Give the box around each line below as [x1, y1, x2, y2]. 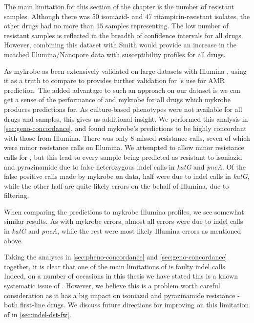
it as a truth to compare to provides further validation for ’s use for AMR [4, 75, 225, 86]
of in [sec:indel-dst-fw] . [4, 309, 71, 319]
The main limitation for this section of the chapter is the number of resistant [4, 1, 234, 11]
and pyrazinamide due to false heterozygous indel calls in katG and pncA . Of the [4, 161, 246, 172]
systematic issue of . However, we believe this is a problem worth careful [4, 280, 220, 291]
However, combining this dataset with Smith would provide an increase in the [4, 40, 236, 50]
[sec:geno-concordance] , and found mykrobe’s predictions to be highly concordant [4, 123, 247, 133]
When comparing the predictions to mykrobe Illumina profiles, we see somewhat [4, 206, 244, 216]
